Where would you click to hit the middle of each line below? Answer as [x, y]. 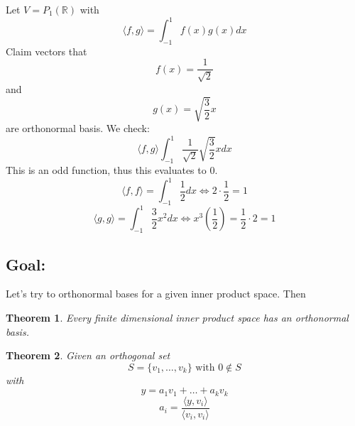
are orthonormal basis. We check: [78, 128]
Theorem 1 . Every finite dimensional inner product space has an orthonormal [177, 317]
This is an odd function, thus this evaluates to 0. [112, 169]
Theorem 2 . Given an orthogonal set [88, 355]
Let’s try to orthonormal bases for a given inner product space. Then [156, 294]
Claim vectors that [47, 51]
